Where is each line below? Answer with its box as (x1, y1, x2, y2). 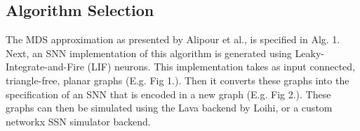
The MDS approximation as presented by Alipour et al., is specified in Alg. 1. (6, 32, 340, 47)
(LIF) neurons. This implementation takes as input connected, (87, 59, 356, 74)
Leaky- (295, 45, 324, 60)
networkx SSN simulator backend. (6, 114, 151, 128)
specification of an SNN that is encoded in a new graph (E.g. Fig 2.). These (6, 86, 331, 101)
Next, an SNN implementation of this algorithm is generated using (6, 45, 292, 60)
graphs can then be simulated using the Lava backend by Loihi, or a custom (6, 100, 333, 115)
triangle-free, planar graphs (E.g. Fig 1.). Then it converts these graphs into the (6, 72, 349, 87)
